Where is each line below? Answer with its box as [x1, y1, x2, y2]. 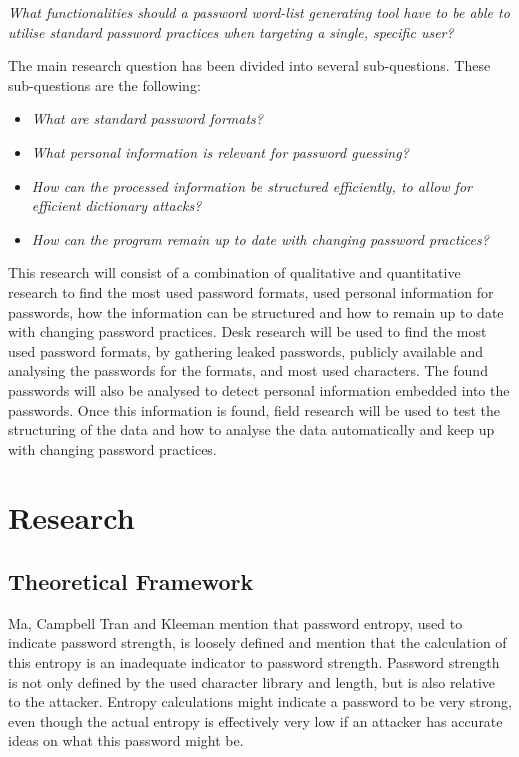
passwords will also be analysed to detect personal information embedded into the [8, 379, 510, 400]
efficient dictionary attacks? [31, 195, 202, 216]
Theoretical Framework [8, 566, 254, 597]
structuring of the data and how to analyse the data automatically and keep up [8, 419, 495, 440]
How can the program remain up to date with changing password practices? [31, 228, 489, 249]
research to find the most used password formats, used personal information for [8, 281, 494, 302]
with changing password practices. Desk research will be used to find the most [8, 321, 487, 342]
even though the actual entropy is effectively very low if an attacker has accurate [8, 710, 503, 731]
